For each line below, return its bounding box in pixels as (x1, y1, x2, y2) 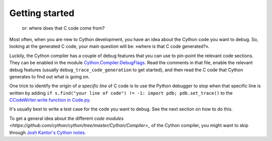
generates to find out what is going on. (9, 73, 90, 80)
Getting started (9, 8, 75, 19)
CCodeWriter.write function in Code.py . (9, 97, 91, 103)
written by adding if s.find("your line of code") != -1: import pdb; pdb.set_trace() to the (9, 90, 233, 96)
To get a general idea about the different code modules (9, 115, 124, 121)
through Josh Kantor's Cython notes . (9, 129, 87, 135)
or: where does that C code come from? (22, 25, 105, 31)
